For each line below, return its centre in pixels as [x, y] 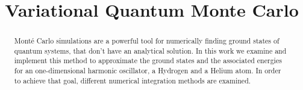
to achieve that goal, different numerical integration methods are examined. [133, 80]
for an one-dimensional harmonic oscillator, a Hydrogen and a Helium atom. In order [148, 71]
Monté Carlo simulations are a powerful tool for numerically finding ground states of [147, 41]
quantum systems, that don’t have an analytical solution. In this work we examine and [150, 50]
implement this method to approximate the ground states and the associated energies [148, 60]
